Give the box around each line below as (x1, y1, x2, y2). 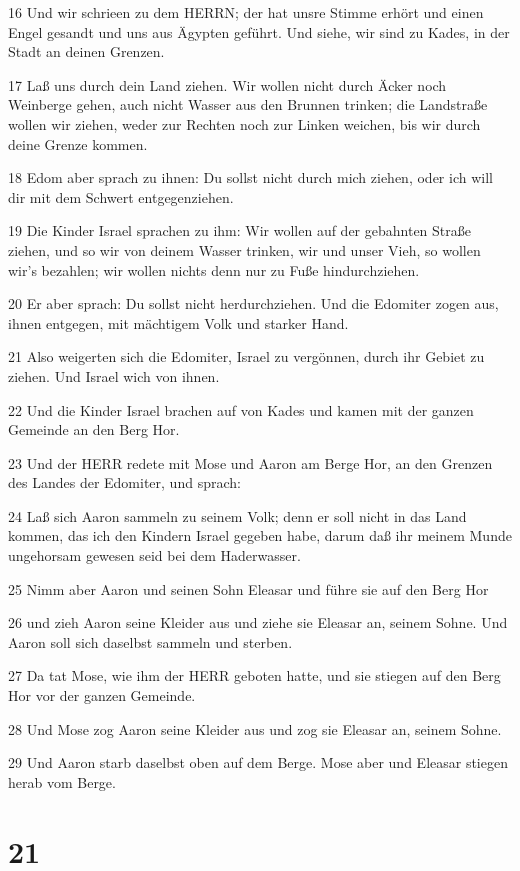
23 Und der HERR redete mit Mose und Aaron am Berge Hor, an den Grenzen (8, 452, 493, 473)
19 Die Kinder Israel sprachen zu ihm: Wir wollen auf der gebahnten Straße (8, 220, 471, 241)
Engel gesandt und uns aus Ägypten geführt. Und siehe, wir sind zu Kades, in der (8, 21, 510, 42)
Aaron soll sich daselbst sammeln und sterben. (8, 631, 293, 652)
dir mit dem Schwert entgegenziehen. (8, 186, 234, 207)
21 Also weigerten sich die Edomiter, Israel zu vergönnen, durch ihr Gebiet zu (8, 346, 485, 367)
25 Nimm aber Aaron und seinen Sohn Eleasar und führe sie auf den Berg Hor (8, 578, 489, 599)
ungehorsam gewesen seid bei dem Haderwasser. (8, 545, 301, 566)
